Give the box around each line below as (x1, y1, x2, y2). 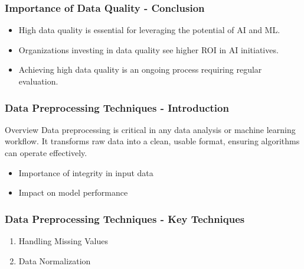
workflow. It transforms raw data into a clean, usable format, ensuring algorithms (5, 135, 300, 147)
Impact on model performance (18, 186, 128, 199)
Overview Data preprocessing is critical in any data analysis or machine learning (5, 123, 296, 135)
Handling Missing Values (18, 235, 108, 247)
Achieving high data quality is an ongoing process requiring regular (18, 63, 262, 76)
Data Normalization (18, 254, 91, 267)
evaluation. (18, 75, 58, 87)
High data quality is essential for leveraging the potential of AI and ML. (18, 24, 280, 36)
